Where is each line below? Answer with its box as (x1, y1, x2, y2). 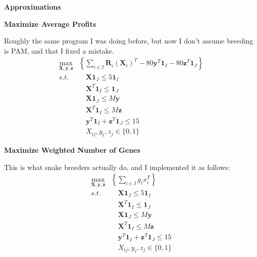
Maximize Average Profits (4, 18, 96, 29)
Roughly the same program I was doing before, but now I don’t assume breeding (4, 35, 253, 46)
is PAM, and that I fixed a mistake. (4, 45, 114, 56)
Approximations (4, 2, 61, 12)
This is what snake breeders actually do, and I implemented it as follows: (4, 161, 230, 172)
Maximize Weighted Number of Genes (4, 144, 140, 155)
